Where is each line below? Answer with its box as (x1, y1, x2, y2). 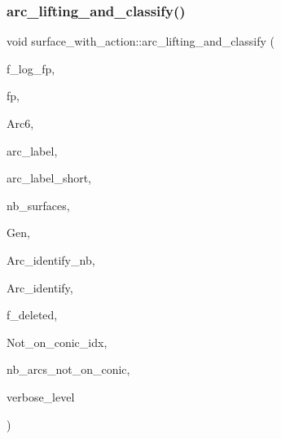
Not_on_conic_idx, (7, 333, 108, 350)
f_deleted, (7, 306, 58, 323)
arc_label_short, (7, 169, 92, 187)
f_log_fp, (7, 59, 55, 77)
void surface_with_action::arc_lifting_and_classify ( (7, 33, 274, 50)
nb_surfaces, (7, 196, 70, 213)
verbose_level (7, 388, 75, 405)
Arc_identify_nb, (7, 251, 95, 268)
